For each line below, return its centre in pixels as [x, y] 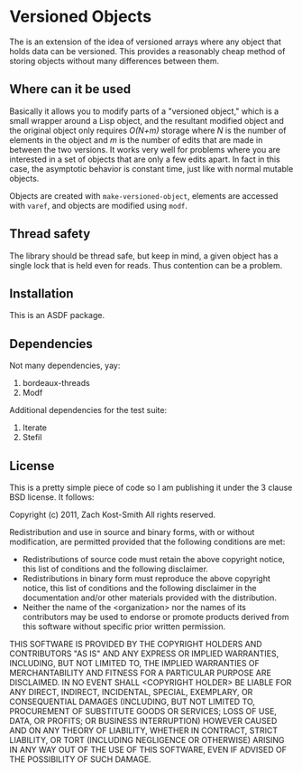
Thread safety [50, 234]
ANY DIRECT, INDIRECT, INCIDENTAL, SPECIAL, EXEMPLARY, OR [131, 692]
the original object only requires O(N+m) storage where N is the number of [148, 130]
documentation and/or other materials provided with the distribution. [149, 598]
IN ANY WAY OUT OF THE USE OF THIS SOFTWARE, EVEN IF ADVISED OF [148, 749]
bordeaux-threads [56, 383]
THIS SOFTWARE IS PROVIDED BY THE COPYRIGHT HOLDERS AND [136, 644]
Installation [41, 293]
